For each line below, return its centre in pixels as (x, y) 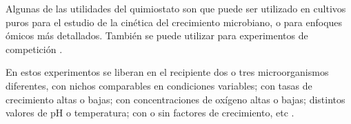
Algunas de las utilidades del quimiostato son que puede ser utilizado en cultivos (176, 8)
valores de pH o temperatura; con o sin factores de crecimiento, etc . (150, 113)
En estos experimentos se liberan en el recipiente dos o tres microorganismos (167, 72)
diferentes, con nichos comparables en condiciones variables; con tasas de (159, 85)
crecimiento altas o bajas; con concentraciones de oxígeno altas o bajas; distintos (175, 99)
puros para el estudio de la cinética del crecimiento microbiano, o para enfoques (174, 22)
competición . (34, 49)
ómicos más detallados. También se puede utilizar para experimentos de (157, 35)
